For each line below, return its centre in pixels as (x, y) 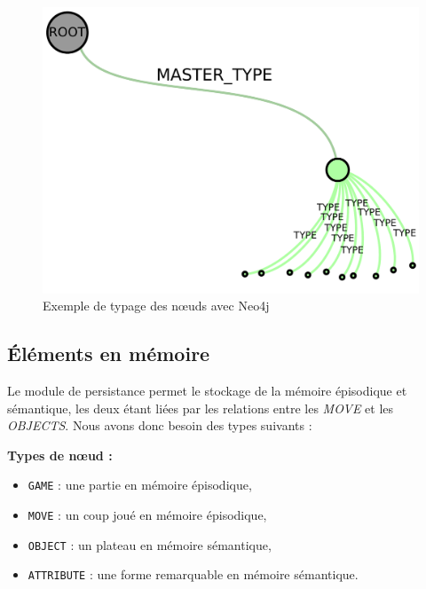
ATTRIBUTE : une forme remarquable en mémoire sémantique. (193, 574)
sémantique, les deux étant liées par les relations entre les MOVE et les (201, 408)
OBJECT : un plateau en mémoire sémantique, (150, 544)
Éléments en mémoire (109, 353)
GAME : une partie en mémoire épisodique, (140, 485)
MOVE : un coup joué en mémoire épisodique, (147, 514)
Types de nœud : (60, 455)
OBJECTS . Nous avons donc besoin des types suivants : (160, 425)
